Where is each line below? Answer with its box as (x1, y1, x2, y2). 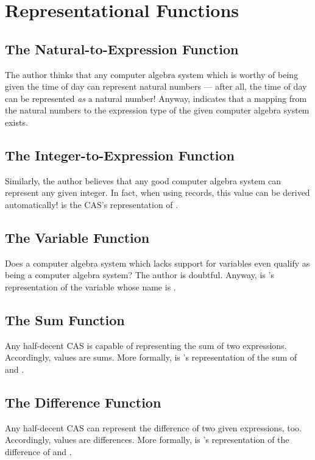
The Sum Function (5, 310, 125, 329)
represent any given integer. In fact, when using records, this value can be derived (5, 186, 310, 199)
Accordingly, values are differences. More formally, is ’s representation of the (5, 433, 289, 446)
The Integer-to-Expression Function (5, 145, 235, 164)
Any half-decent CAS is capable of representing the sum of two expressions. (5, 339, 287, 351)
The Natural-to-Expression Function (5, 39, 239, 58)
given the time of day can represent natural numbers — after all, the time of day (5, 80, 307, 93)
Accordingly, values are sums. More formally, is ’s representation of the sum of (5, 351, 297, 364)
